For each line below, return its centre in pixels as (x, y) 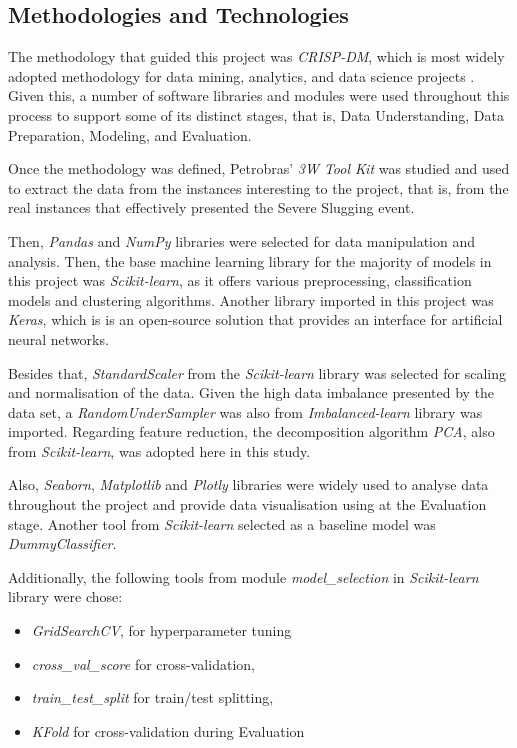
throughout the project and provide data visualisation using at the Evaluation (247, 504)
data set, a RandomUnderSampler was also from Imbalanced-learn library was (245, 411)
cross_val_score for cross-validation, (143, 663)
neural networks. (58, 338)
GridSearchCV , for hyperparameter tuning (161, 630)
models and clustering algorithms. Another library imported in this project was (251, 299)
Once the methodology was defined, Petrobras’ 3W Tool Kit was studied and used (259, 168)
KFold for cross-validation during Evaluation (168, 730)
